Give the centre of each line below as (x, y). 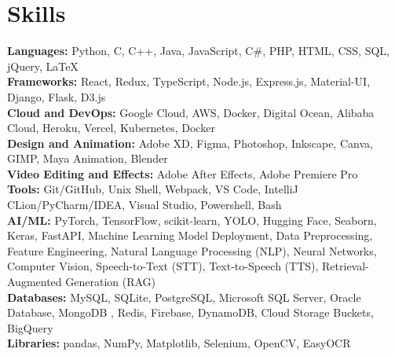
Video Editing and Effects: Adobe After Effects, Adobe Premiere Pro (183, 173)
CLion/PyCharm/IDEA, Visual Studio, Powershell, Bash (144, 205)
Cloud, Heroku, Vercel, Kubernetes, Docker (111, 128)
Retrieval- (346, 266)
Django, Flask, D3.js (57, 96)
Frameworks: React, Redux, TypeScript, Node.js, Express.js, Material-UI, (189, 81)
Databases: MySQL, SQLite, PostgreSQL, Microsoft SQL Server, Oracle (184, 297)
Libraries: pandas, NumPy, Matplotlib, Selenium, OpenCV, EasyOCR (179, 343)
